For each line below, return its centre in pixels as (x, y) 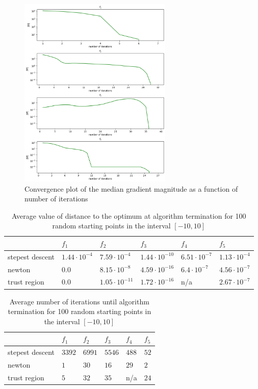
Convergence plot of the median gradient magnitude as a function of (131, 188)
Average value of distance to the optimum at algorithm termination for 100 (129, 215)
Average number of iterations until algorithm (79, 301)
